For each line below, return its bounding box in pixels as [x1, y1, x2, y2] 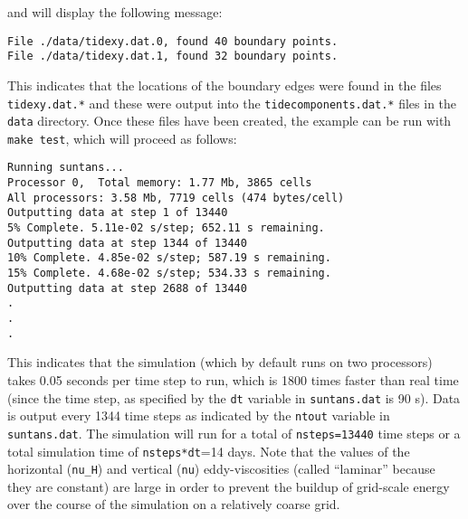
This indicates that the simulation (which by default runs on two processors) [7, 353, 433, 372]
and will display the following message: [7, 3, 223, 21]
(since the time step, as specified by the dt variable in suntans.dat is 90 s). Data [7, 388, 461, 407]
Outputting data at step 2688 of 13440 [7, 281, 247, 295]
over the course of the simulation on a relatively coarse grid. [7, 495, 340, 514]
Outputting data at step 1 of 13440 [7, 206, 228, 220]
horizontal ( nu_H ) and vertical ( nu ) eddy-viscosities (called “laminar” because [7, 459, 435, 478]
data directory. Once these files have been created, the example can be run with [7, 111, 452, 130]
